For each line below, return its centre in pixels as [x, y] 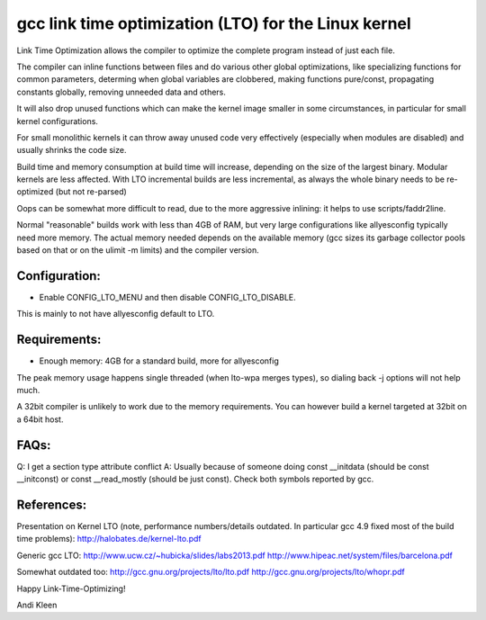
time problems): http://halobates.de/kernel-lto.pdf [109, 539]
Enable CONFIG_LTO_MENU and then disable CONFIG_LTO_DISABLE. [167, 297]
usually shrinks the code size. [72, 150]
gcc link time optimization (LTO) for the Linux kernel [214, 23]
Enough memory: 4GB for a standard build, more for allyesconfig [159, 361]
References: [52, 504]
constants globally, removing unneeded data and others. [121, 92]
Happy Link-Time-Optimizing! [71, 589]
